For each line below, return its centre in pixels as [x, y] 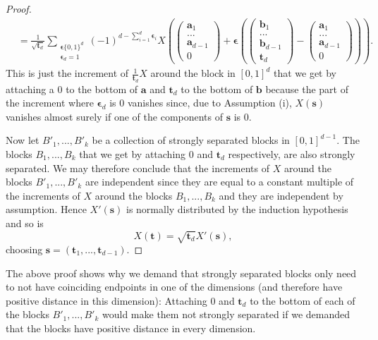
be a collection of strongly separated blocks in [191, 140]
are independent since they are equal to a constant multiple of [219, 182]
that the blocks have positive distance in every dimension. [131, 328]
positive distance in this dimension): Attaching [106, 300]
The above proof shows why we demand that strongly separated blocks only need [181, 273]
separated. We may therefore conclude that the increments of [138, 168]
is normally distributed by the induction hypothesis [237, 209]
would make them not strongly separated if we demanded [226, 314]
